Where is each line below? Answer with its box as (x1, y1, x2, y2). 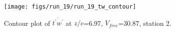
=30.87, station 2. (118, 18, 172, 28)
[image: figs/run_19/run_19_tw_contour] (4, 3, 137, 10)
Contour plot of (4, 18, 50, 28)
